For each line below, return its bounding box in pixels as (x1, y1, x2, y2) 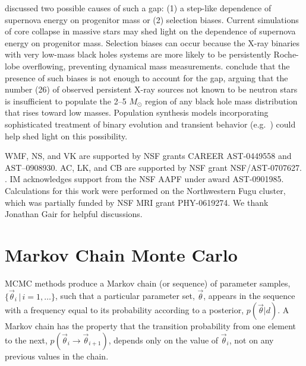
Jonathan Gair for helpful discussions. (5, 208, 143, 220)
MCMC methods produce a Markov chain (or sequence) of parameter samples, (5, 276, 291, 289)
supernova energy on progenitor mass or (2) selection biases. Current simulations (5, 13, 299, 26)
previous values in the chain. (5, 349, 109, 362)
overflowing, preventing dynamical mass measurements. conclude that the (22, 59, 290, 72)
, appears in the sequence (203, 289, 295, 302)
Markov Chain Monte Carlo (5, 242, 238, 266)
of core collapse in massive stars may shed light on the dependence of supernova (5, 25, 296, 37)
